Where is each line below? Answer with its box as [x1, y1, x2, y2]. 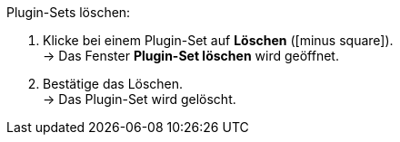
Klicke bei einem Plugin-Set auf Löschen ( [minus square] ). [43, 33, 394, 48]
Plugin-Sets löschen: [6, 5, 131, 20]
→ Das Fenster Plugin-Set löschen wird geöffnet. [43, 48, 339, 63]
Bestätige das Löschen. [43, 76, 184, 91]
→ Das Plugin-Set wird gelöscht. [43, 91, 236, 107]
